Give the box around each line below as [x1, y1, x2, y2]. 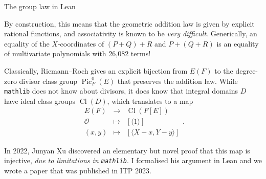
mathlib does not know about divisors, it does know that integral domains [4, 85, 238, 96]
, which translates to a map [107, 95, 193, 106]
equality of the [4, 38, 50, 49]
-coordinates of [57, 38, 104, 49]
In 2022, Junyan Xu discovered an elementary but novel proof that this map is [4, 145, 250, 155]
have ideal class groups [4, 95, 76, 106]
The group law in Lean [4, 1, 76, 11]
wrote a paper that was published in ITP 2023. [4, 165, 151, 175]
